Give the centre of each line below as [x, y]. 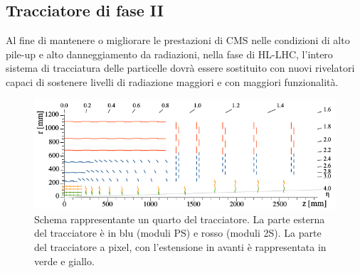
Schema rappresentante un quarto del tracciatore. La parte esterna [180, 219]
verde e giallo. [64, 261]
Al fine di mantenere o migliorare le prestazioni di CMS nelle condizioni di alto [178, 40]
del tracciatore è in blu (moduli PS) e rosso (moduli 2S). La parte [178, 233]
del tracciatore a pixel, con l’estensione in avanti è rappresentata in [180, 247]
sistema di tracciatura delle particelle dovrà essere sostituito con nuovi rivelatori [180, 68]
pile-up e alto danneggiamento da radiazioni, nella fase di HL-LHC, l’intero [169, 54]
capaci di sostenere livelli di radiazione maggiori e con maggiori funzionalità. [172, 81]
